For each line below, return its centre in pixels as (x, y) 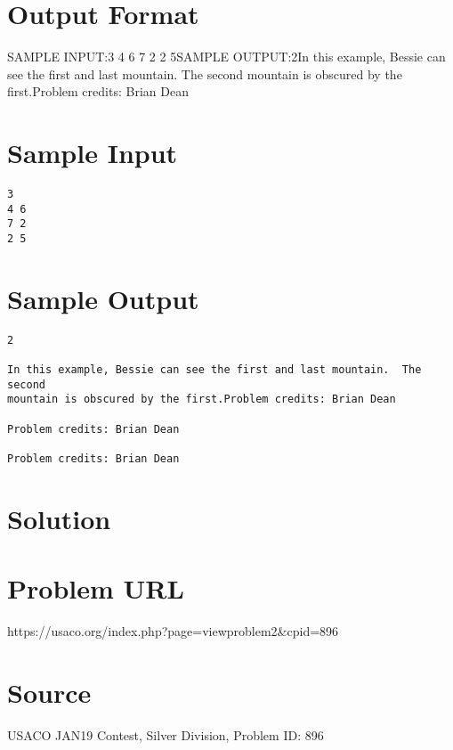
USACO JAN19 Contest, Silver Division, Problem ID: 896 (166, 734)
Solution (59, 518)
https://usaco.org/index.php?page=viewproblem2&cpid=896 (173, 631)
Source (49, 692)
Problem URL (96, 588)
